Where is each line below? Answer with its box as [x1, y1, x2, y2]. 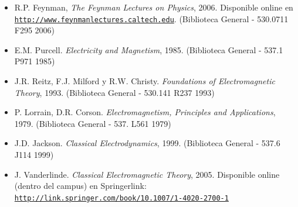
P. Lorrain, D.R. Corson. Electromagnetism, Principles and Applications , [14, 106, 276, 118]
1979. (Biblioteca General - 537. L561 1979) [14, 117, 171, 129]
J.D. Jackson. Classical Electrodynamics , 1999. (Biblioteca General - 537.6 [14, 137, 280, 149]
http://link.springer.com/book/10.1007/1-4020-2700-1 [14, 194, 229, 202]
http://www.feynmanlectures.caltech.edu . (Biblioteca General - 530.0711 [14, 12, 289, 25]
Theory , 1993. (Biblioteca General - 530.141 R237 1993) [14, 86, 215, 98]
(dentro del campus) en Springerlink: [14, 180, 147, 192]
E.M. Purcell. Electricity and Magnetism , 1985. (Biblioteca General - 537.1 [14, 43, 283, 56]
